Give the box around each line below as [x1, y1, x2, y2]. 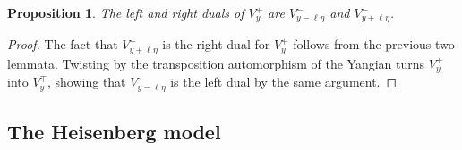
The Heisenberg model [7, 118, 221, 146]
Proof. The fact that [7, 35, 118, 54]
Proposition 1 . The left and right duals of [7, 4, 244, 21]
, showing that [47, 72, 126, 91]
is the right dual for [162, 35, 270, 54]
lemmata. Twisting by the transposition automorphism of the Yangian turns [7, 54, 425, 72]
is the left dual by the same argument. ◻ [170, 72, 398, 91]
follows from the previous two [293, 35, 455, 54]
